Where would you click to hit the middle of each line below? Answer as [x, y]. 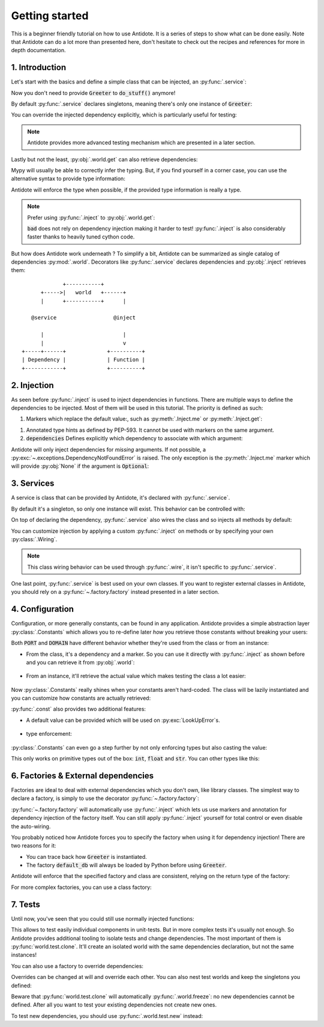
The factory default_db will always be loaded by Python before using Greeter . [126, 865]
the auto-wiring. [31, 826]
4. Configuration [43, 609]
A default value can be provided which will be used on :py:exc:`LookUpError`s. [123, 720]
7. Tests [25, 904]
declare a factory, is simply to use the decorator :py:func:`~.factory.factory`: [105, 798]
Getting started [50, 16]
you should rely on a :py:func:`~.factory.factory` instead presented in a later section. [115, 592]
